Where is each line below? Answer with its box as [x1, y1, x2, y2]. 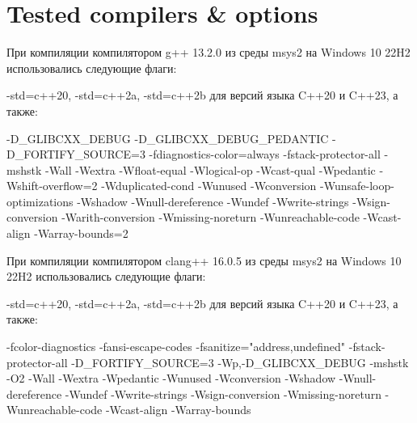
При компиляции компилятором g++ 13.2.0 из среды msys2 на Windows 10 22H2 [6, 44, 411, 61]
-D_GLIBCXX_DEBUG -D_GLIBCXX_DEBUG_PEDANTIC [6, 129, 329, 146]
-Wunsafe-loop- [320, 177, 394, 194]
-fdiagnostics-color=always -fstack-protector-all [149, 146, 381, 163]
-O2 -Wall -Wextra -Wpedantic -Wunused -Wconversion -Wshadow [6, 370, 336, 387]
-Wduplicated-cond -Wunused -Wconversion [101, 177, 317, 194]
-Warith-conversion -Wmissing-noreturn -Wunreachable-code [61, 209, 360, 226]
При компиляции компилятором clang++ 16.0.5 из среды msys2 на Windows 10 [6, 252, 402, 269]
